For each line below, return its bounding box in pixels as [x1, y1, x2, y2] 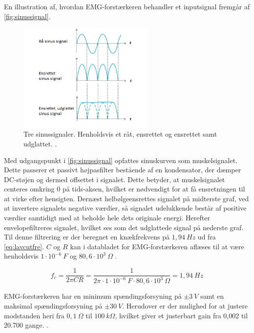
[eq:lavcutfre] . [4, 241, 44, 251]
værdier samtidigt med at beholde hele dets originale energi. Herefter [4, 213, 210, 223]
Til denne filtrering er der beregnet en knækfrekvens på [4, 232, 170, 242]
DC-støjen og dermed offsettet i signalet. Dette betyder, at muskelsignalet [4, 174, 225, 184]
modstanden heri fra [4, 310, 64, 320]
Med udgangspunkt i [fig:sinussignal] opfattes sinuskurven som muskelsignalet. [4, 155, 238, 165]
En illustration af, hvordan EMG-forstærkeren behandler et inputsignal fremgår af [4, 1, 250, 11]
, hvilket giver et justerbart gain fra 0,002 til [115, 310, 248, 320]
